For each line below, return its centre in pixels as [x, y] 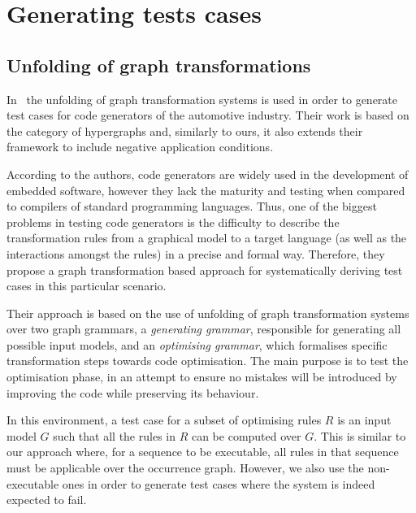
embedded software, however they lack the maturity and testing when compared [206, 190]
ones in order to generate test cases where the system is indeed [219, 483]
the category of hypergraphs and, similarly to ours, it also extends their [185, 130]
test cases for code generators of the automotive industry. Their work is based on [208, 115]
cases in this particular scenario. [87, 286]
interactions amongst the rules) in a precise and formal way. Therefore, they [196, 253]
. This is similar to [360, 435]
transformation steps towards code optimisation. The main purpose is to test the [208, 361]
